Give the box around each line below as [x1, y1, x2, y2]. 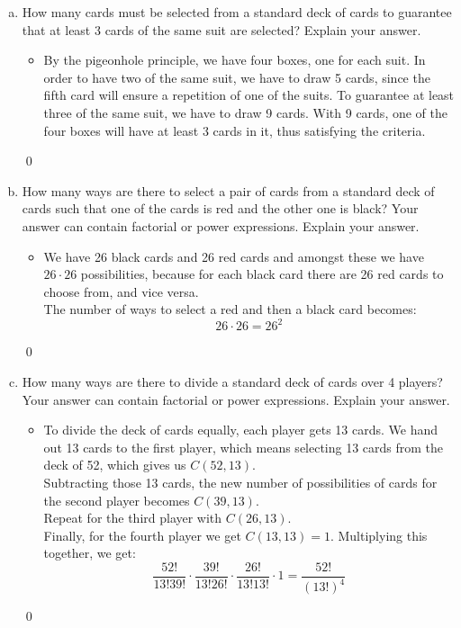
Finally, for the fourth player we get [43, 525, 241, 544]
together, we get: [43, 543, 136, 562]
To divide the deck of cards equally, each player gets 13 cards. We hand [43, 420, 438, 439]
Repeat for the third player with [43, 508, 222, 527]
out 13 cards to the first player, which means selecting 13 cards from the [43, 437, 444, 456]
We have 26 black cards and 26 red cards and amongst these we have [43, 247, 424, 265]
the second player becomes [43, 490, 190, 509]
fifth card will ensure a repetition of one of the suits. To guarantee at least [43, 85, 455, 104]
